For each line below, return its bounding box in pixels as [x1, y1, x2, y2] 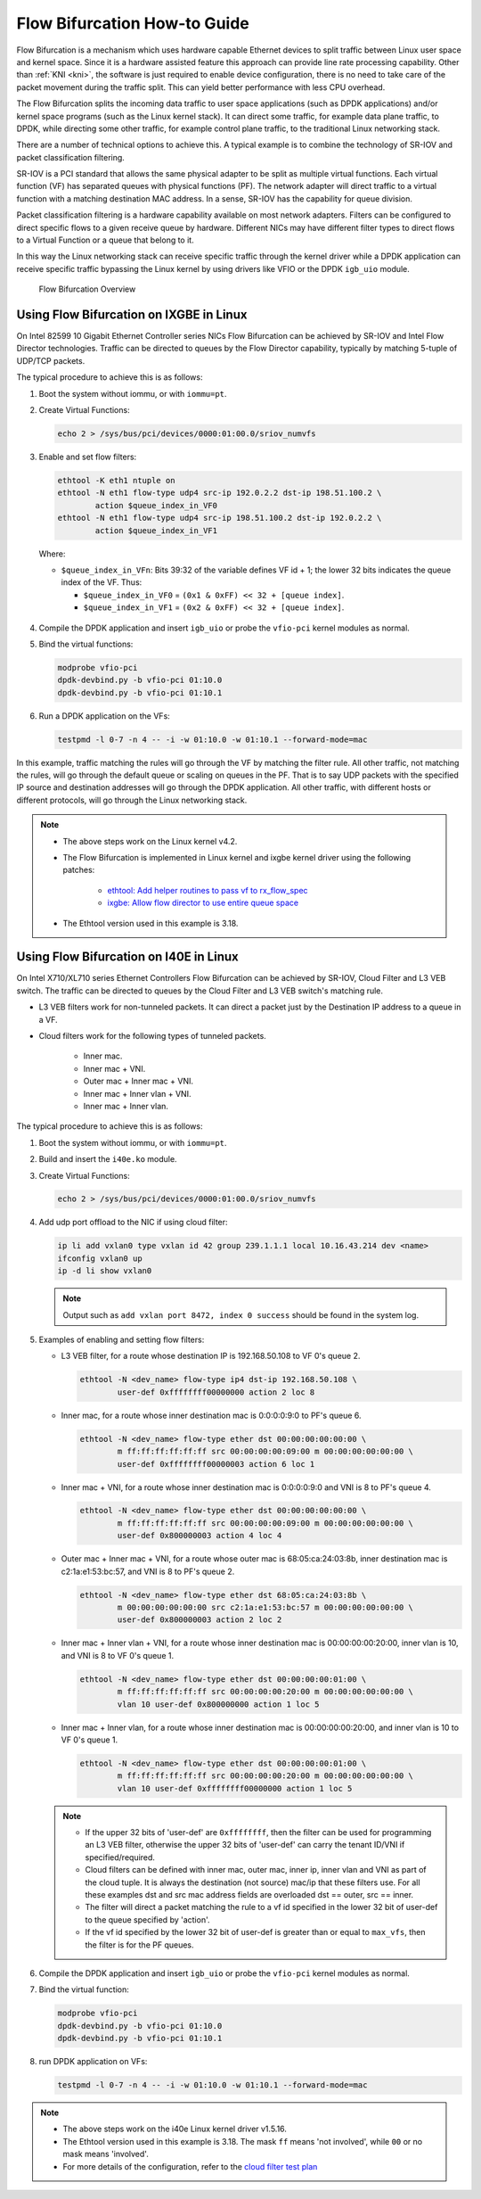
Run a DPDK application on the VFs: [38, 710, 171, 721]
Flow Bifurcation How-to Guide [16, 13, 249, 33]
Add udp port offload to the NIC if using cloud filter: [38, 1217, 228, 1228]
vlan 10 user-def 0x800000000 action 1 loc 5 [117, 1699, 320, 1709]
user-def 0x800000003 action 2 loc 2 [117, 1615, 282, 1625]
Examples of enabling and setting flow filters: [38, 1334, 205, 1345]
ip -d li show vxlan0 [57, 1266, 152, 1276]
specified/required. [85, 1851, 156, 1863]
